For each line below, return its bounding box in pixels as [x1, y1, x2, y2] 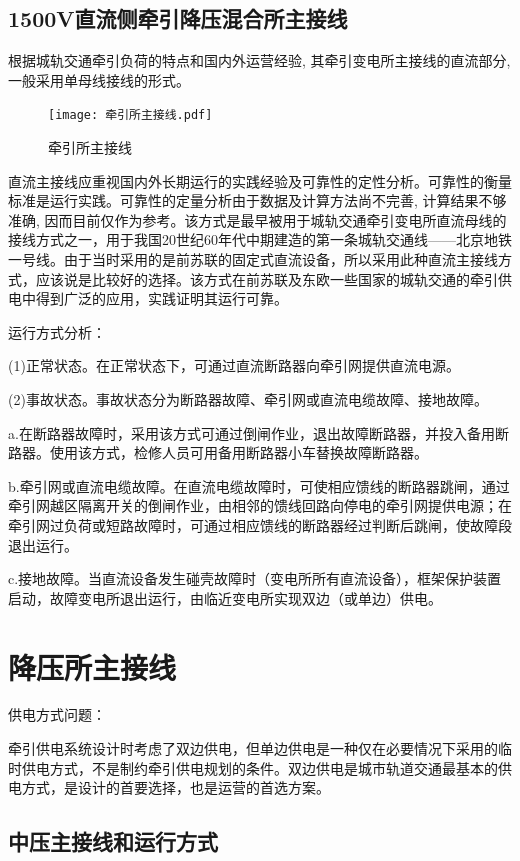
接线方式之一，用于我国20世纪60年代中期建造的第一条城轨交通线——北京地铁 [8, 229, 512, 250]
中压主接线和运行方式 [8, 826, 218, 857]
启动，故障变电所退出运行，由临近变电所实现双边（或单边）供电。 [8, 587, 442, 608]
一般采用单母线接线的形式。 [8, 69, 190, 90]
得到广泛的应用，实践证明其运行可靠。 [35, 288, 288, 309]
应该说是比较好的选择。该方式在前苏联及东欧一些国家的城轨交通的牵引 [35, 268, 498, 289]
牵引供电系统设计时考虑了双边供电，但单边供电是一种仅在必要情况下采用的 [8, 738, 498, 759]
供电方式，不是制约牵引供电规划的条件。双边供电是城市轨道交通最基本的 [21, 757, 498, 778]
